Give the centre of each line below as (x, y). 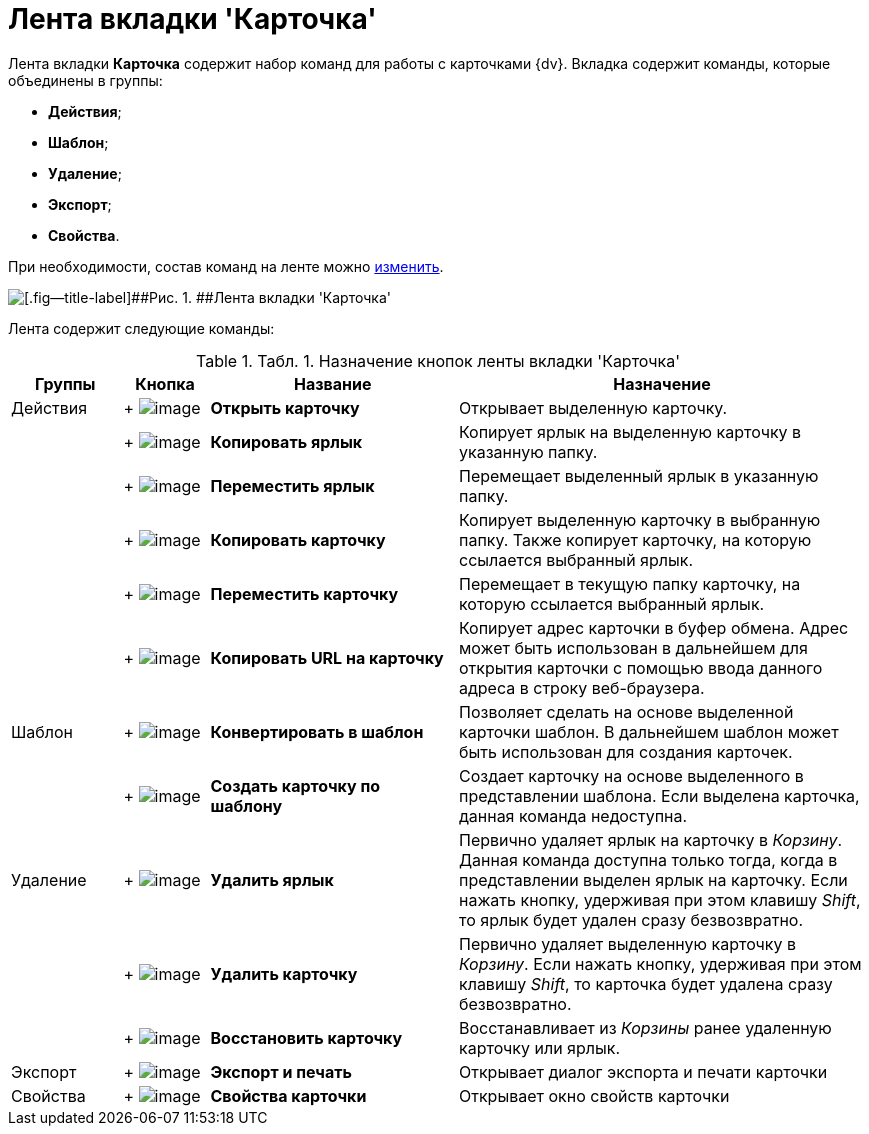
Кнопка (165, 383)
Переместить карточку (304, 593)
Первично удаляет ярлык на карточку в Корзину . (651, 839)
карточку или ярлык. (540, 1047)
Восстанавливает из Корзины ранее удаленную (645, 1027)
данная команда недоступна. (573, 815)
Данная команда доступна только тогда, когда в (648, 859)
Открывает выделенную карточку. (593, 407)
